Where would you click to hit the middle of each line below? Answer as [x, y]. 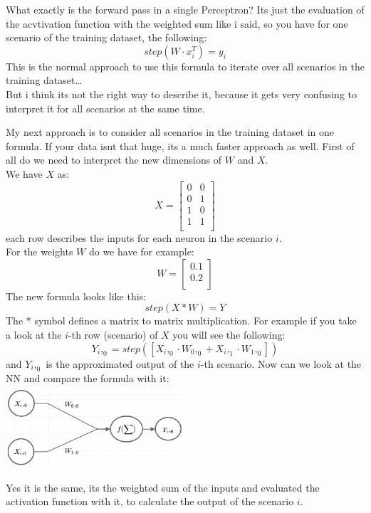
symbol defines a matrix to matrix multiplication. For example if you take [195, 321]
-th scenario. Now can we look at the [281, 363]
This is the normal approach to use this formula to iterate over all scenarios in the [185, 66]
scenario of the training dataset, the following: [106, 37]
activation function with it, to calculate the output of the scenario [150, 501]
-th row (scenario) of [113, 335]
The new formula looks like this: [76, 296]
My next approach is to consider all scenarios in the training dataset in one [170, 132]
